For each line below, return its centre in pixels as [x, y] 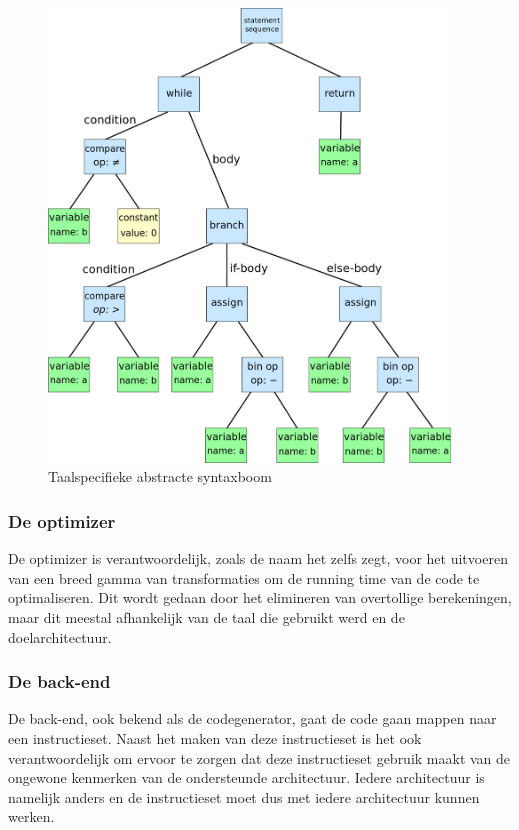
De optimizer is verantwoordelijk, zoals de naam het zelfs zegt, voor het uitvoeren [258, 558]
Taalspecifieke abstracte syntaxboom [160, 476]
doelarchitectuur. [60, 636]
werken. [31, 816]
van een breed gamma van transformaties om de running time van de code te [244, 577]
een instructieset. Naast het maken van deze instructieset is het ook [215, 737]
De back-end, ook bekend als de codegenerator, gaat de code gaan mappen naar [252, 718]
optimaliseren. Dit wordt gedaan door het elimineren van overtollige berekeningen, [260, 597]
